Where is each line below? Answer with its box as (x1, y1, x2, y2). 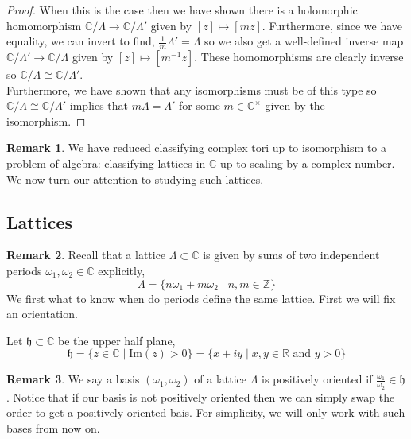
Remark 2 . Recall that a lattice (6, 247, 166, 263)
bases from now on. (6, 419, 100, 436)
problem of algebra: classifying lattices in (6, 154, 206, 171)
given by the (265, 97, 325, 114)
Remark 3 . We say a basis (6, 371, 140, 387)
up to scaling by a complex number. (220, 154, 395, 171)
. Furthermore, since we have (262, 17, 403, 33)
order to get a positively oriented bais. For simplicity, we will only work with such (6, 404, 405, 421)
